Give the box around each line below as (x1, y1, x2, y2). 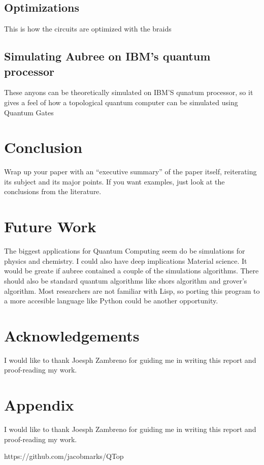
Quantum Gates (4, 107, 54, 117)
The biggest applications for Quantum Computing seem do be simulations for (4, 245, 245, 256)
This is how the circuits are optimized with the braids (4, 23, 172, 34)
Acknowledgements (4, 325, 140, 346)
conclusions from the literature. (4, 186, 102, 197)
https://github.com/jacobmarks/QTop (4, 451, 124, 461)
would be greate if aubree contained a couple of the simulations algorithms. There (4, 265, 259, 276)
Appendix (4, 394, 74, 415)
